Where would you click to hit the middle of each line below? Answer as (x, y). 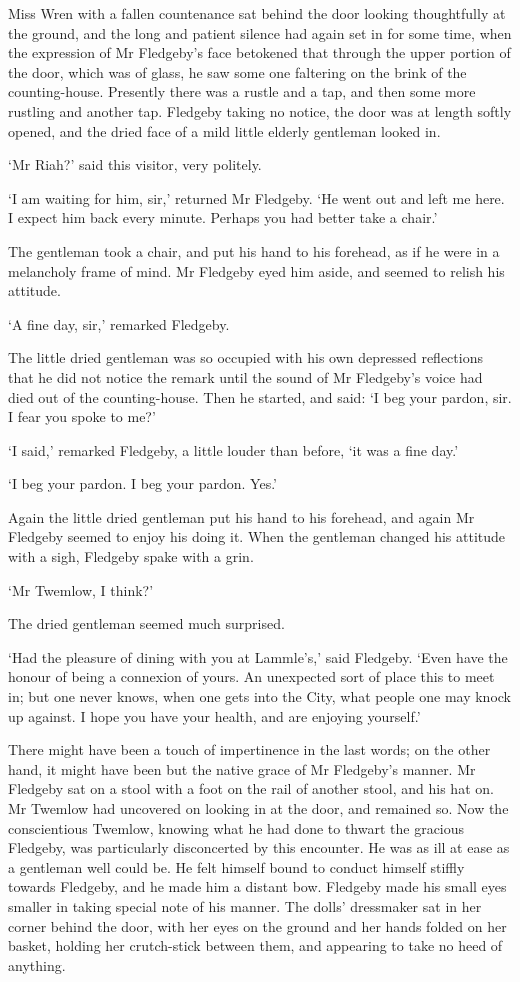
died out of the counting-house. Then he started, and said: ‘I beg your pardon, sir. (260, 396)
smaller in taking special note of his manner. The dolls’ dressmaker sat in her (245, 905)
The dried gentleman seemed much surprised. (146, 623)
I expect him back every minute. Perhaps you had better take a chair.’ (223, 217)
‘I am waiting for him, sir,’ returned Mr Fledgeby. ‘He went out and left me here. (256, 197)
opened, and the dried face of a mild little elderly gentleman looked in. (224, 130)
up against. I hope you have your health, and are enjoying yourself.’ (214, 715)
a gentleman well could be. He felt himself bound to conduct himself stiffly (236, 866)
